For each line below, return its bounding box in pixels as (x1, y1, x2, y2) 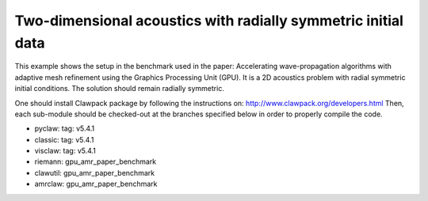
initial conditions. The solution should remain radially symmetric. (14, 84, 225, 93)
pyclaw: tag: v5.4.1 (34, 123, 95, 134)
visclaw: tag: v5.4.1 (34, 146, 97, 156)
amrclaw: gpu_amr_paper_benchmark (34, 179, 158, 189)
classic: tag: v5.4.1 (34, 135, 94, 144)
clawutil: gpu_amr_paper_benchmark (34, 168, 155, 177)
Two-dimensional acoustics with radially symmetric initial (14, 12, 404, 29)
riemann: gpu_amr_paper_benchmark (34, 157, 157, 166)
